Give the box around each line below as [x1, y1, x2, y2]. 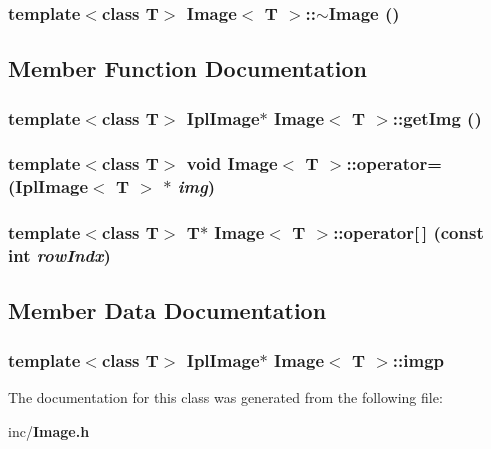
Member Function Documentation [8, 53, 368, 84]
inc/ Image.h [8, 420, 90, 441]
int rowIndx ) [8, 243, 111, 268]
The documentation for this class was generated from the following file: [8, 387, 443, 407]
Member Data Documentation [8, 295, 327, 326]
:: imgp [392, 347, 445, 372]
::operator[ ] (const [333, 220, 484, 245]
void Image [186, 151, 278, 176]
